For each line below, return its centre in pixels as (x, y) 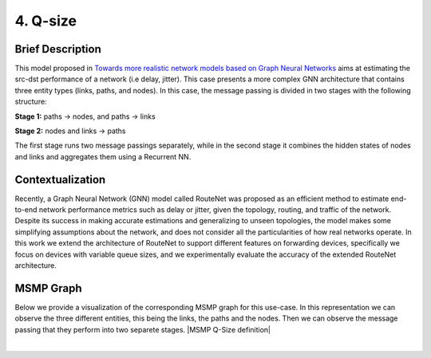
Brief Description (58, 49)
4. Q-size (46, 21)
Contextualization (60, 179)
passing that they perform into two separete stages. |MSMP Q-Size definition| (143, 329)
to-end (26, 210)
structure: (31, 102)
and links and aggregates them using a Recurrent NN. (103, 156)
